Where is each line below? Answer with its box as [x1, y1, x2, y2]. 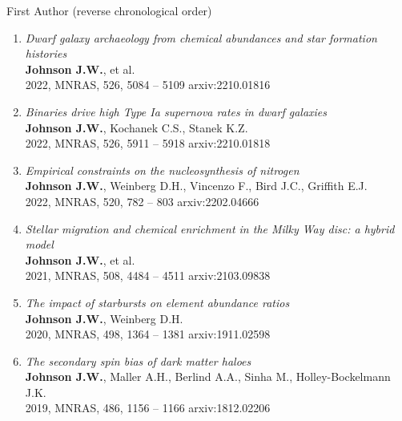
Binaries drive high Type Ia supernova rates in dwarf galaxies [25, 103, 328, 119]
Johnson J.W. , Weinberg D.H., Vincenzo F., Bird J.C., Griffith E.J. [25, 177, 368, 194]
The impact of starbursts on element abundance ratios [25, 293, 290, 310]
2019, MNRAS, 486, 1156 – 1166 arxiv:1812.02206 [25, 399, 271, 416]
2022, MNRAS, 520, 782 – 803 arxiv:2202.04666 [25, 192, 259, 209]
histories [25, 45, 67, 62]
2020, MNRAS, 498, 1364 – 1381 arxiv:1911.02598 [25, 326, 271, 342]
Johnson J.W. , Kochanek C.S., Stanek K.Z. [25, 119, 248, 136]
